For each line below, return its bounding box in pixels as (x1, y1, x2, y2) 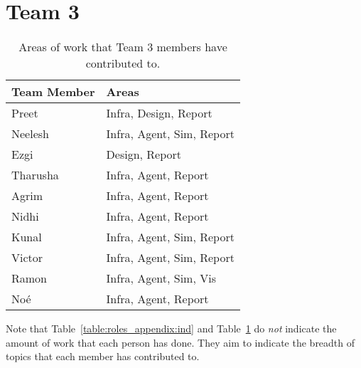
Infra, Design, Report (106, 105, 212, 122)
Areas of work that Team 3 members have (18, 38, 227, 56)
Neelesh (11, 125, 49, 142)
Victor (11, 249, 43, 266)
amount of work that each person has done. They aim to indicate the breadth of (6, 335, 355, 349)
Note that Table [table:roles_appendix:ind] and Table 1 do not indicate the (6, 321, 337, 336)
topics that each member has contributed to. (6, 349, 200, 364)
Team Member (11, 83, 95, 100)
